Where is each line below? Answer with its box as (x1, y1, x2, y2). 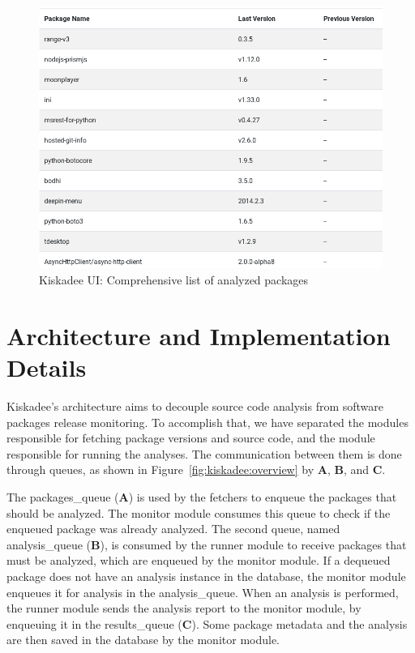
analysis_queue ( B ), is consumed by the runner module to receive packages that (6, 536, 407, 553)
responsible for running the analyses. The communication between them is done (6, 445, 402, 462)
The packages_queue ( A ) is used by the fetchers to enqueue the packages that (6, 488, 397, 505)
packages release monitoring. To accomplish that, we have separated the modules (6, 413, 409, 430)
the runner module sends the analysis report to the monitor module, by (6, 600, 362, 617)
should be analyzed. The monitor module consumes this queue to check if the (6, 504, 391, 521)
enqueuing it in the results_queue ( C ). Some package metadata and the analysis (6, 615, 408, 632)
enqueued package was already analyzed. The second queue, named (6, 520, 340, 537)
